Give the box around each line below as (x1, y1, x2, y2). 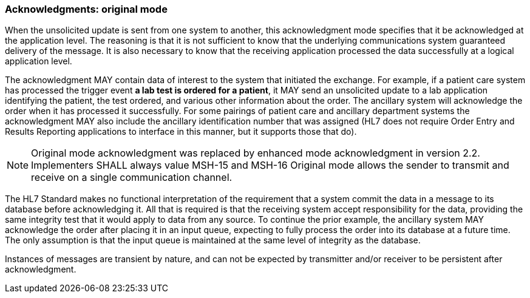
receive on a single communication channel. (31, 171, 233, 184)
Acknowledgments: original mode (5, 3, 168, 15)
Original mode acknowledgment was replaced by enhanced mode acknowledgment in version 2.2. (31, 147, 480, 160)
